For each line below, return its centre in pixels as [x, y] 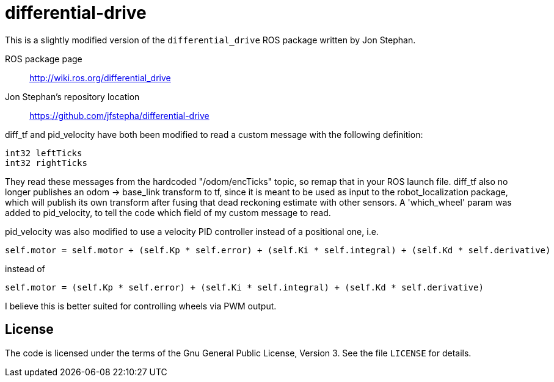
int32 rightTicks [46, 163]
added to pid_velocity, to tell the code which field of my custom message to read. [168, 212]
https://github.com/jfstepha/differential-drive [119, 115]
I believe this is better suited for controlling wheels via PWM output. [141, 306]
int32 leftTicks [44, 153]
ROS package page [44, 59]
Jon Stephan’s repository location [72, 96]
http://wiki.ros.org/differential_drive [100, 77]
